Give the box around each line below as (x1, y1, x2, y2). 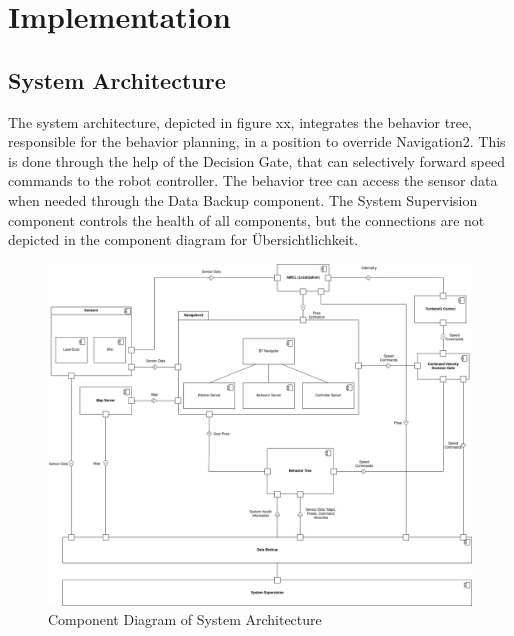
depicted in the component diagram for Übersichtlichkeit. (8, 229, 359, 250)
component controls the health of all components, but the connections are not (8, 209, 485, 230)
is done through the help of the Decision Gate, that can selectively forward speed (8, 150, 505, 171)
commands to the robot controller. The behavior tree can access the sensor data (8, 170, 498, 191)
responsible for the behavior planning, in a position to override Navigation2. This (8, 131, 506, 152)
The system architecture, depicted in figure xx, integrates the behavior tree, (8, 111, 473, 132)
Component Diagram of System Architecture (48, 609, 322, 630)
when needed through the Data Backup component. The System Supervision (8, 189, 478, 210)
